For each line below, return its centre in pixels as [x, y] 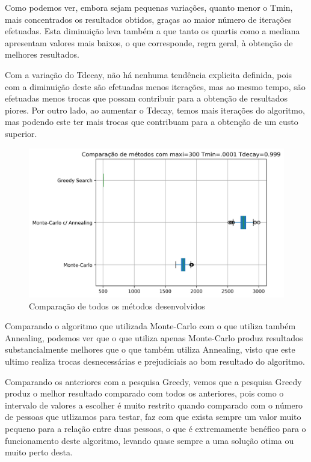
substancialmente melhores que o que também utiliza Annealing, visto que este [150, 349]
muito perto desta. [39, 452]
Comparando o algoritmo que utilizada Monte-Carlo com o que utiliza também [150, 326]
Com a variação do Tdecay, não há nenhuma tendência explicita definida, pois [148, 74]
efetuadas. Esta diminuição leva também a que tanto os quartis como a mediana [152, 31]
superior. [21, 133]
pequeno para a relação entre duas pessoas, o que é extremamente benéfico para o [155, 428]
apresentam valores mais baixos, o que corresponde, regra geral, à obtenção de [149, 42]
